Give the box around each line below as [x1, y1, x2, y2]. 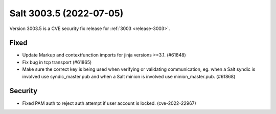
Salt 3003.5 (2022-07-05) [9, 8, 124, 19]
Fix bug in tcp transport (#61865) [22, 59, 92, 65]
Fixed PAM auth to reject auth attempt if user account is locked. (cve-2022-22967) [22, 100, 196, 106]
